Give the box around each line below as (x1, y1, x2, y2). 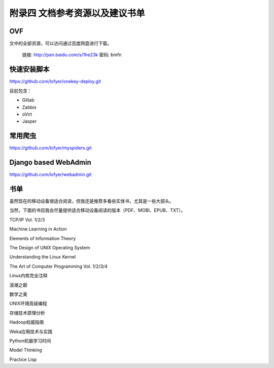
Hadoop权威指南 (9, 319, 44, 325)
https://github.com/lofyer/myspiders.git (9, 145, 92, 151)
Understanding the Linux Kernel (9, 254, 76, 260)
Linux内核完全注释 (9, 273, 48, 279)
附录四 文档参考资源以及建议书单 (9, 8, 145, 19)
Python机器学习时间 (9, 338, 51, 344)
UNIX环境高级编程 (9, 301, 48, 307)
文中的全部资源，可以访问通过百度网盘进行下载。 (9, 41, 112, 47)
